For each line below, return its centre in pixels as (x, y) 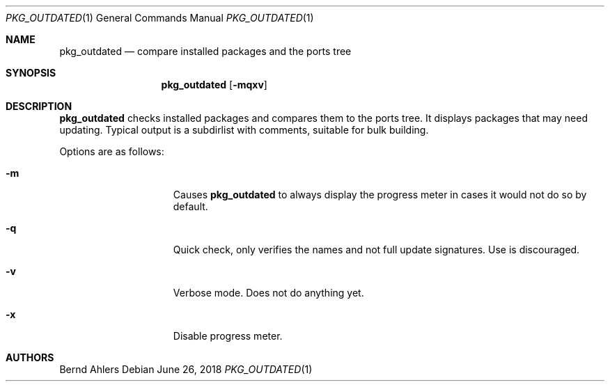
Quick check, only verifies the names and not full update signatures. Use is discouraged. (376, 250)
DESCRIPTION (39, 106)
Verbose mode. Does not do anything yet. (268, 293)
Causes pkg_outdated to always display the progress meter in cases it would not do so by (380, 195)
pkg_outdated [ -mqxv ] (214, 85)
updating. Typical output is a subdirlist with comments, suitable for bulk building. (244, 130)
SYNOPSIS (31, 73)
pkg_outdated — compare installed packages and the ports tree (205, 51)
